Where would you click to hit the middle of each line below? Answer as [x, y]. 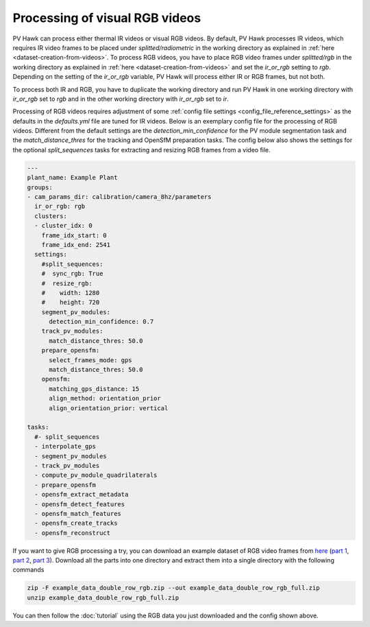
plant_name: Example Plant [72, 178]
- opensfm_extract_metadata [82, 495]
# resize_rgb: [67, 283]
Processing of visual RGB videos [107, 18]
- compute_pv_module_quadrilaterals [96, 475]
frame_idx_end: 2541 [76, 245]
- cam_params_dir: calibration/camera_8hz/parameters [119, 197]
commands [28, 570]
